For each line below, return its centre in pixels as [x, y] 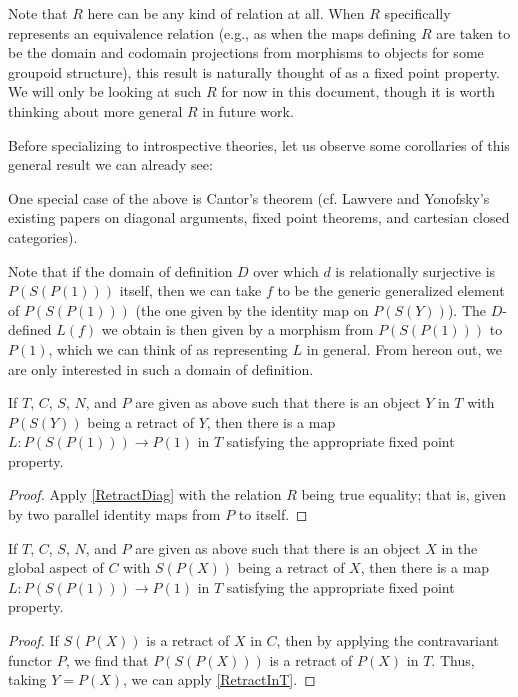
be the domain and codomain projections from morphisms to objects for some [246, 52]
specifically [417, 13]
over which [286, 270]
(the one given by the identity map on [252, 309]
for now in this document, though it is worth [358, 91]
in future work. [248, 110]
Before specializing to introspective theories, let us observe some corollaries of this [259, 144]
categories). [43, 236]
